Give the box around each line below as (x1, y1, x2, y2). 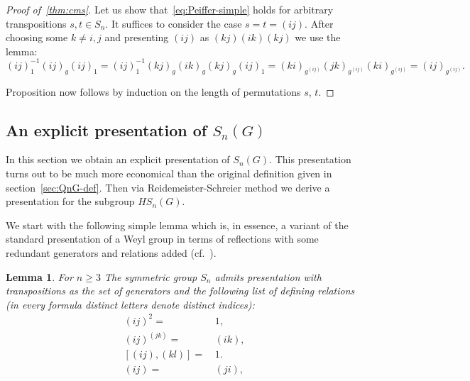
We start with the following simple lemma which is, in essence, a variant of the (6, 217, 349, 232)
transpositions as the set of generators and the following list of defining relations (6, 283, 355, 298)
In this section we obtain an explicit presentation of (6, 152, 230, 167)
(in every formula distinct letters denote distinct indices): (6, 297, 255, 311)
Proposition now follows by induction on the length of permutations (6, 84, 301, 99)
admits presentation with (214, 269, 322, 284)
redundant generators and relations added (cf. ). (6, 245, 217, 260)
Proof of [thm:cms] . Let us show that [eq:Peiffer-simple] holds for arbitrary (6, 2, 334, 16)
